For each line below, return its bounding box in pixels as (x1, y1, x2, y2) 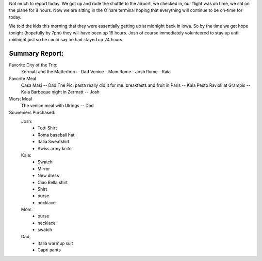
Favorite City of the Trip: (9, 62, 58, 68)
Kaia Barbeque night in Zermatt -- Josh (21, 89, 99, 95)
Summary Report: (9, 49, 64, 58)
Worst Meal (9, 96, 32, 102)
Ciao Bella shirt (37, 179, 68, 185)
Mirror (37, 166, 50, 171)
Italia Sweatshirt (37, 138, 70, 145)
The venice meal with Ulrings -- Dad (21, 103, 94, 108)
